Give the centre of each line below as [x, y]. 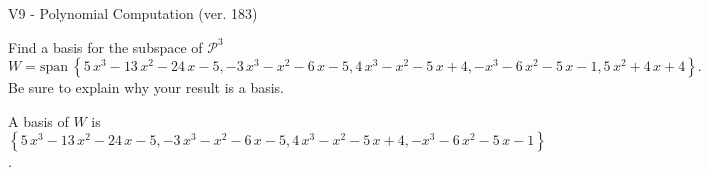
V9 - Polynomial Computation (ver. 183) [133, 13]
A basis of [38, 120]
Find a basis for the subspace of [105, 46]
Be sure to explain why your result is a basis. [146, 87]
